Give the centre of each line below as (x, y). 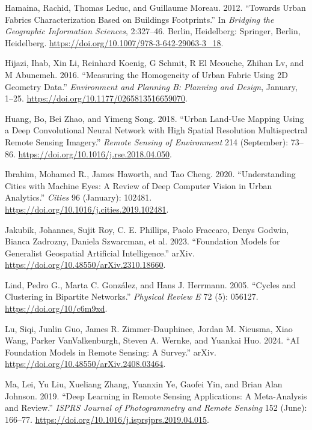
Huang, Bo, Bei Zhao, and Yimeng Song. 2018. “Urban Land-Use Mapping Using (154, 118)
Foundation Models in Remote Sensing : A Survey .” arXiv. (111, 352)
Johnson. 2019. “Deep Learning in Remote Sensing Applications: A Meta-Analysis (156, 395)
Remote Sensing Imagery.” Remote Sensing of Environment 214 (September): (147, 141)
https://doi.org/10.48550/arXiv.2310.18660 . (85, 265)
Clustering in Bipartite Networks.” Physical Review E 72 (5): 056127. (132, 296)
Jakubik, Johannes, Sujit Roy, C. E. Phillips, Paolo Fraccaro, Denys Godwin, (147, 229)
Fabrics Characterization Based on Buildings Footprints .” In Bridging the (139, 19)
